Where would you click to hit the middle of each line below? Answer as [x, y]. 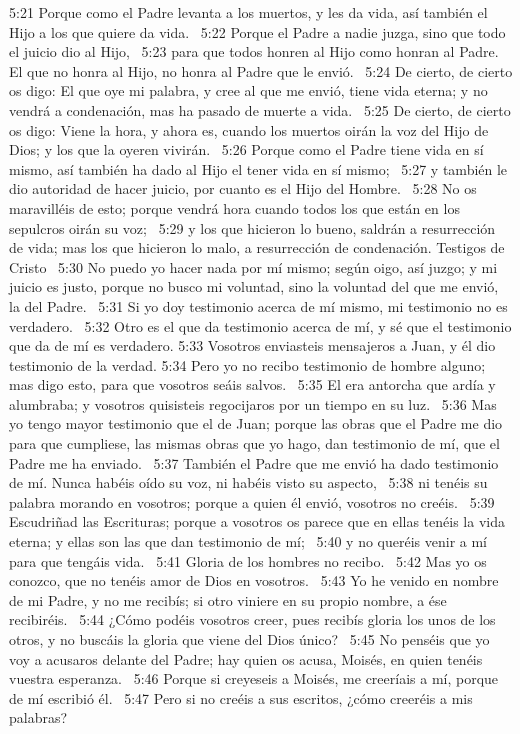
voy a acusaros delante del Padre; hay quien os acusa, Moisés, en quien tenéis [246, 658]
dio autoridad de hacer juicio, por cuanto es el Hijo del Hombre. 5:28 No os [243, 188]
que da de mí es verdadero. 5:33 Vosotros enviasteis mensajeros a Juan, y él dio [252, 345]
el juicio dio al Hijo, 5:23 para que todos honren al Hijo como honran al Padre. [254, 51]
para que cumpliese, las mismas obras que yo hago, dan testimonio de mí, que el [254, 443]
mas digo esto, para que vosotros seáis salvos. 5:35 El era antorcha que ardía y [252, 384]
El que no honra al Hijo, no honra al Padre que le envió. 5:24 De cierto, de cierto [261, 70]
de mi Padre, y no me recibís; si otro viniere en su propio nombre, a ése [228, 599]
